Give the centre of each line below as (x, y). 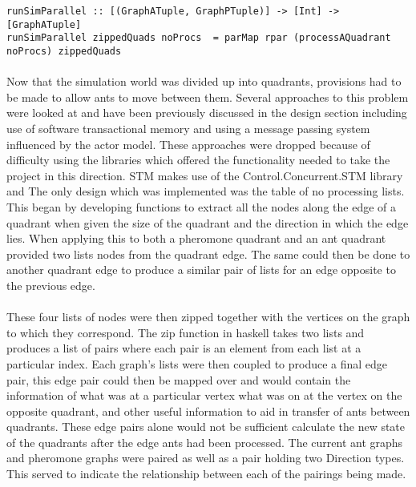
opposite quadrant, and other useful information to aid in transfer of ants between (208, 411)
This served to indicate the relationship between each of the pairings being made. (206, 474)
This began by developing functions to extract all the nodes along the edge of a (201, 206)
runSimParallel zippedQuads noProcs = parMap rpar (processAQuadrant (199, 38)
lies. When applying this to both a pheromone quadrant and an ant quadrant (196, 238)
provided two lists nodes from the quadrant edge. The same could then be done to (208, 254)
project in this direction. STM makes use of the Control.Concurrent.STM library (205, 175)
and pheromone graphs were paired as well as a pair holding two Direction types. (206, 458)
